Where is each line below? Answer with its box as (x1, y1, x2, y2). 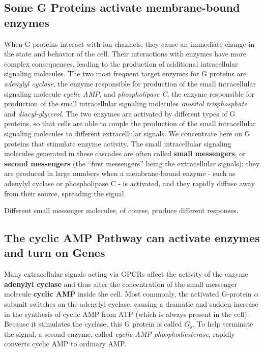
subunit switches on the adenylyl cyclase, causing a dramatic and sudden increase (4, 299, 258, 309)
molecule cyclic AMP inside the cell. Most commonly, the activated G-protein (4, 288, 252, 299)
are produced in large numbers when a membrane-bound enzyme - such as (4, 168, 236, 179)
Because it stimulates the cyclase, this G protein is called (4, 318, 182, 329)
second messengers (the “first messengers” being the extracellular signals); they (4, 158, 260, 168)
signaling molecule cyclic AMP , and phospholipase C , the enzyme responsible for (4, 88, 255, 99)
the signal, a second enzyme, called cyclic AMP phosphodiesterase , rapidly (4, 328, 235, 339)
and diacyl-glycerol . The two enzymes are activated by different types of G (4, 108, 236, 119)
